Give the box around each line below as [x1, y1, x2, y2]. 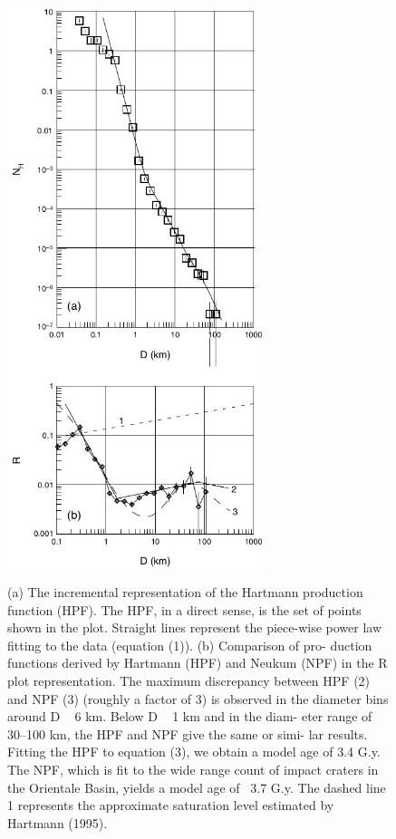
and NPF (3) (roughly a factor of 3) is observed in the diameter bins [7, 689, 389, 708]
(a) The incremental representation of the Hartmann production [7, 583, 363, 602]
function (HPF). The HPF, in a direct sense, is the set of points [7, 600, 362, 619]
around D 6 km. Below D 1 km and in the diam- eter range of [7, 707, 372, 726]
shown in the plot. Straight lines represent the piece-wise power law [7, 618, 382, 637]
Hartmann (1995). [7, 813, 108, 832]
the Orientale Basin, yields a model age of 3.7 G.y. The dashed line [7, 777, 386, 796]
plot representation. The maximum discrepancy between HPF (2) [7, 671, 371, 690]
